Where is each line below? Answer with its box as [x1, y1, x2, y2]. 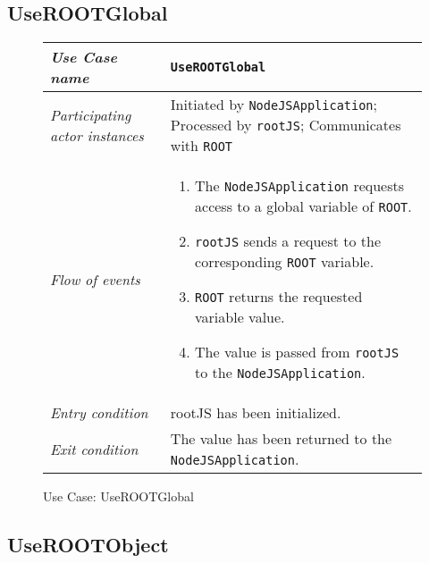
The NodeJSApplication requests [195, 175, 405, 197]
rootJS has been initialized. [170, 402, 341, 424]
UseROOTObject [7, 531, 169, 559]
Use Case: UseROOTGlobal [43, 487, 194, 506]
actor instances [50, 124, 144, 146]
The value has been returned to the [170, 428, 392, 450]
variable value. [195, 307, 285, 328]
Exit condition [50, 438, 139, 459]
